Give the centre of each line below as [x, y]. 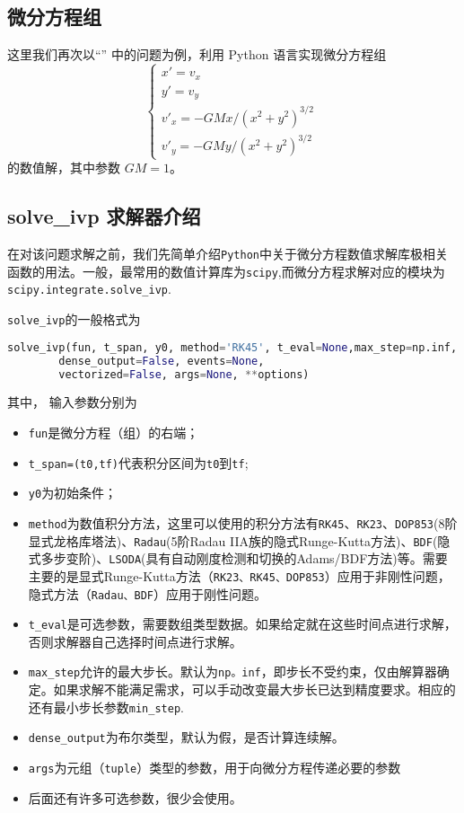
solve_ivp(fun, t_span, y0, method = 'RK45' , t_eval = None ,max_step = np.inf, [232, 347]
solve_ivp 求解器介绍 [104, 216]
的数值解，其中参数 [64, 168]
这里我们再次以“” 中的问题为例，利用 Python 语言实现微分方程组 [197, 54]
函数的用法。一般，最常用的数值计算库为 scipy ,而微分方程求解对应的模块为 [226, 271]
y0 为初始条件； [73, 493]
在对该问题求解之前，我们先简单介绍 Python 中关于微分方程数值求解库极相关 [228, 254]
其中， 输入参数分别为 [72, 402]
